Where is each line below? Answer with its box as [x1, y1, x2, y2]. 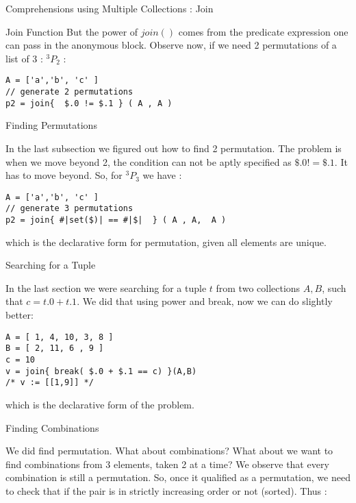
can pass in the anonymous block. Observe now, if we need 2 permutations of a [5, 38, 337, 52]
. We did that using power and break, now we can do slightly [77, 294, 333, 308]
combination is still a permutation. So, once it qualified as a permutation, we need [5, 470, 351, 484]
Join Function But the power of [5, 24, 138, 38]
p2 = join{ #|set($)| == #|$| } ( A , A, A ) [5, 215, 227, 225]
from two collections [216, 280, 301, 295]
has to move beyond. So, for [5, 168, 123, 182]
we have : [142, 168, 182, 182]
